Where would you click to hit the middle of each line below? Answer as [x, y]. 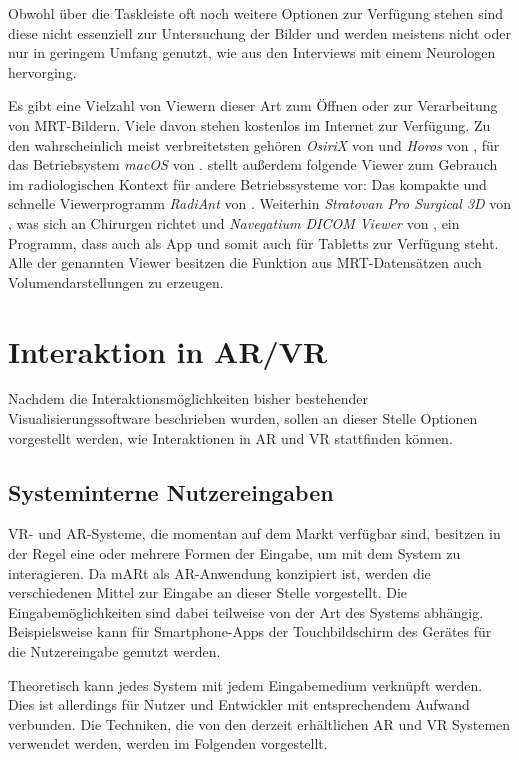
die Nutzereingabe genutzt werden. [114, 650]
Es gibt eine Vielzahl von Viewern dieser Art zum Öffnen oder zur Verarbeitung [253, 105]
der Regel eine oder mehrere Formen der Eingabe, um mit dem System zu [234, 553]
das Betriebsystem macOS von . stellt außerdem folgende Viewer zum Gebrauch [253, 164]
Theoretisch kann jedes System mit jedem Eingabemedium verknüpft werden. [245, 684]
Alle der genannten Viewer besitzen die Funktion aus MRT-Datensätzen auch [245, 262]
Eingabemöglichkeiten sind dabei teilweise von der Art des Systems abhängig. [246, 611]
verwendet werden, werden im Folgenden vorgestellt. [168, 743]
